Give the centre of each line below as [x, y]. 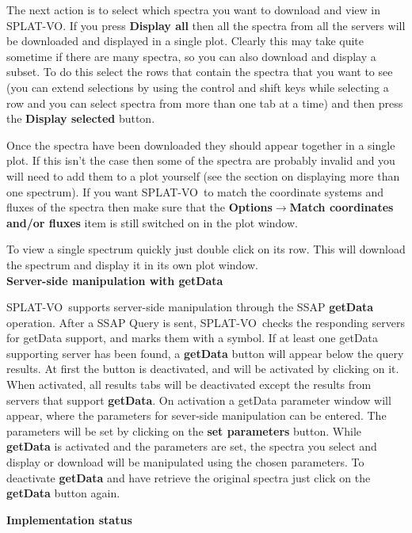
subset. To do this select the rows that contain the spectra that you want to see [200, 72]
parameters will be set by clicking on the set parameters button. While [184, 430]
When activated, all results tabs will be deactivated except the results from [189, 385]
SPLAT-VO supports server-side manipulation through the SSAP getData [190, 307]
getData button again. [63, 493]
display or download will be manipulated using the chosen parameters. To [185, 462]
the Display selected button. [81, 118]
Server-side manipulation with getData [115, 280]
